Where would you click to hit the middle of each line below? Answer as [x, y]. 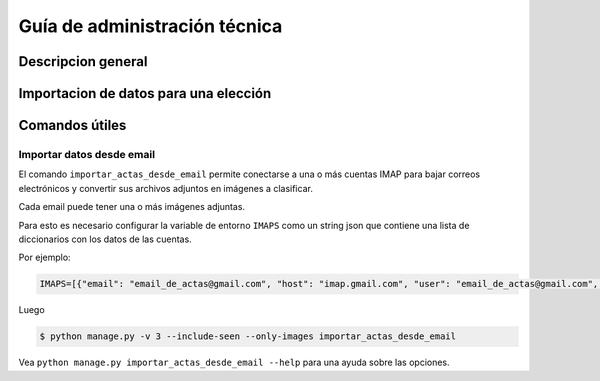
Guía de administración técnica [150, 26]
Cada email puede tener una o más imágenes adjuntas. [131, 207]
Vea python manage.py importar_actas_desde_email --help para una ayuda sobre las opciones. [234, 362]
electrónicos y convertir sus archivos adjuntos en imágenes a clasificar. [166, 188]
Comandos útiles [72, 125]
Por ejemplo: [44, 257]
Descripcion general [83, 61]
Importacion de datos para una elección [145, 93]
